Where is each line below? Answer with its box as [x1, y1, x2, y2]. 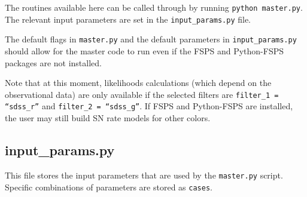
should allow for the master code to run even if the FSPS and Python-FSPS [5, 44, 284, 57]
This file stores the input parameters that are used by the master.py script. [5, 168, 283, 181]
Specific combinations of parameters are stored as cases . [5, 180, 212, 193]
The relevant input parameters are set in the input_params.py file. [5, 13, 251, 25]
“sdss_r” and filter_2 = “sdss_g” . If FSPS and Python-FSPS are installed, [5, 100, 293, 112]
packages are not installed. [5, 56, 102, 69]
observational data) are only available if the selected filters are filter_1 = [5, 88, 279, 100]
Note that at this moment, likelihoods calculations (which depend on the [5, 76, 272, 89]
